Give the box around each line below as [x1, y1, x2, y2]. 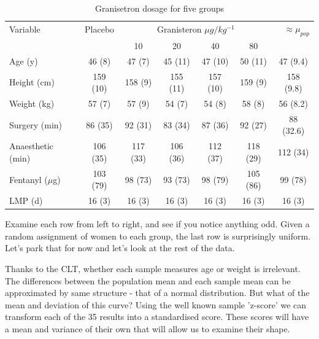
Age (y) [9, 54, 38, 67]
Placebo [85, 23, 115, 36]
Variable [9, 23, 40, 36]
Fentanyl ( [9, 173, 48, 185]
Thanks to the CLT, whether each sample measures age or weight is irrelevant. [5, 262, 301, 275]
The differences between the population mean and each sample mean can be [5, 274, 291, 287]
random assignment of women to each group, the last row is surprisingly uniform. [5, 229, 311, 242]
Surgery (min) [9, 118, 63, 131]
